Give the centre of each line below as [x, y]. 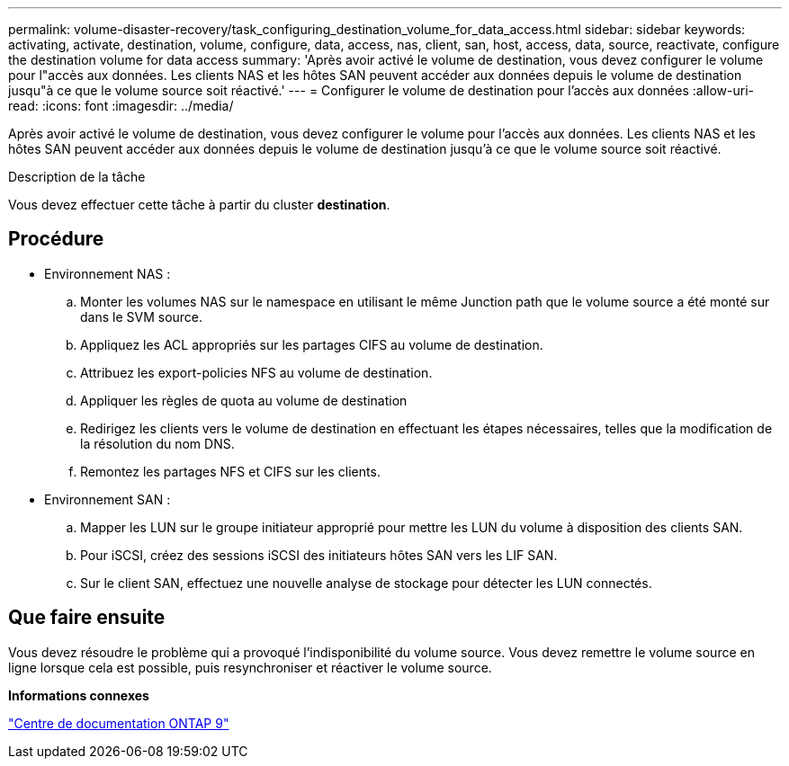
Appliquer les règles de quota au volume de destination [244, 400]
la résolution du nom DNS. [157, 443]
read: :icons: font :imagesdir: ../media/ [121, 106]
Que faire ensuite [87, 618]
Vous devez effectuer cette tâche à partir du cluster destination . [199, 205]
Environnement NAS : [108, 273]
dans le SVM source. [142, 316]
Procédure [56, 239]
